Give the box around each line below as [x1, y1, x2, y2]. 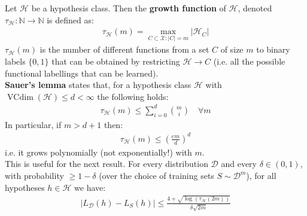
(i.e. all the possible [213, 55, 285, 68]
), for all [246, 169, 276, 182]
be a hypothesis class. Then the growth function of [31, 2, 226, 14]
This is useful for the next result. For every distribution [5, 157, 208, 170]
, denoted [238, 2, 272, 14]
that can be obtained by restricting [51, 55, 180, 68]
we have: [74, 181, 106, 193]
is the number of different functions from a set [39, 43, 209, 56]
